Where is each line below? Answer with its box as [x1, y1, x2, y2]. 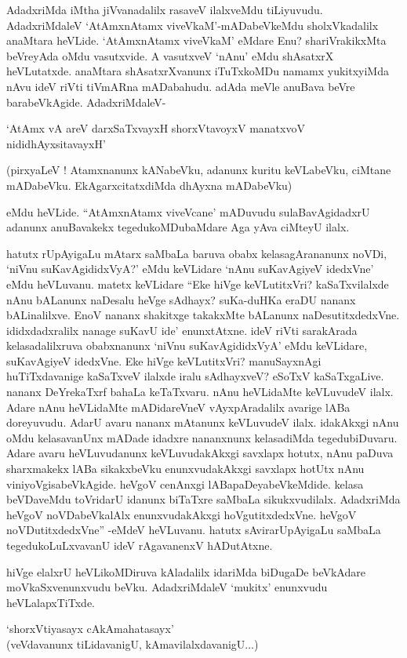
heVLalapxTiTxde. [6, 594, 95, 610]
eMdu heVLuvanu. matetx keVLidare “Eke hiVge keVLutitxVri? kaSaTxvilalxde [6, 275, 389, 292]
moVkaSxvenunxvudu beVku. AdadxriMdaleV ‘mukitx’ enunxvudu [6, 579, 328, 595]
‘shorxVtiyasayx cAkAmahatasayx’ [6, 620, 174, 637]
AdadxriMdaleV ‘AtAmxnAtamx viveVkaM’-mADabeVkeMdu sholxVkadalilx [6, 16, 379, 33]
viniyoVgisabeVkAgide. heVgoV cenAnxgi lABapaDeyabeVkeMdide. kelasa [6, 475, 364, 492]
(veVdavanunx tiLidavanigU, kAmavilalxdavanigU [6, 635, 245, 652]
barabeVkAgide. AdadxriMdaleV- [6, 93, 166, 110]
